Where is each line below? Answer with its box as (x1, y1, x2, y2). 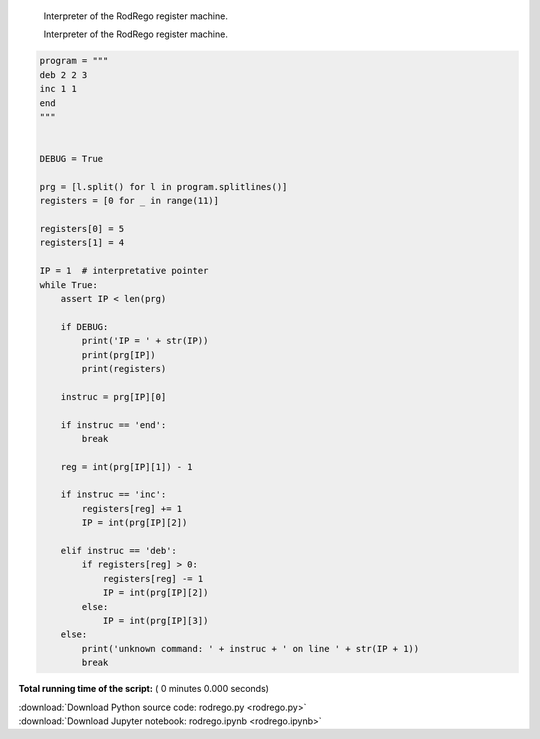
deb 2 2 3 (39, 69, 88, 80)
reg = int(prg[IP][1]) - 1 (60, 461, 194, 472)
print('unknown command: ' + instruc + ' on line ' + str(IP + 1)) (81, 643, 420, 654)
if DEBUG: (60, 321, 109, 332)
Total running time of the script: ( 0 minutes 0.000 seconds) (18, 683, 270, 695)
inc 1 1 (39, 83, 77, 95)
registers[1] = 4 (39, 237, 125, 249)
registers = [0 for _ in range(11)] (39, 195, 220, 207)
